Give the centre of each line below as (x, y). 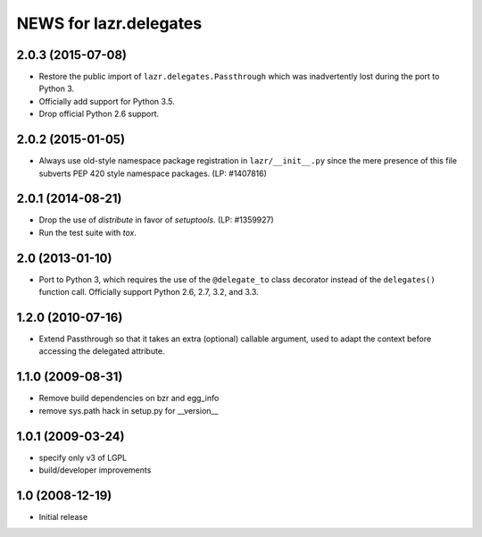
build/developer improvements (95, 470)
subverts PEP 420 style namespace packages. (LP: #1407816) (153, 173)
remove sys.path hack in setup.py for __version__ (129, 410)
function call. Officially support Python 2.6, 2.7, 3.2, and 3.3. (149, 292)
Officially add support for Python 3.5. (107, 101)
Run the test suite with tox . (88, 232)
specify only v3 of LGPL (83, 457)
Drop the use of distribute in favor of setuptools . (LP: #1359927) (156, 220)
